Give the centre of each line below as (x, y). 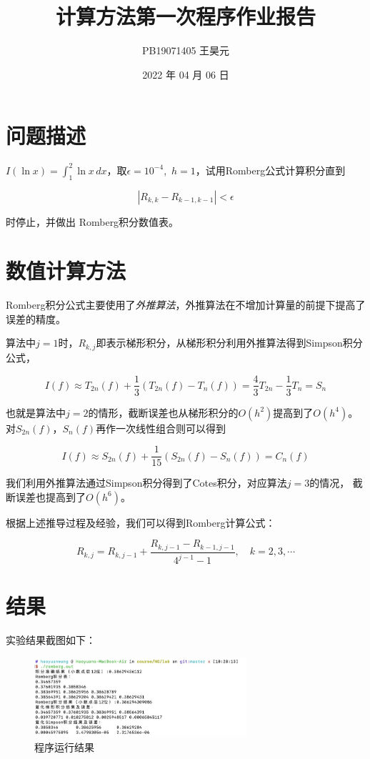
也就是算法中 (36, 412)
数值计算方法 (66, 271)
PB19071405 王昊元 (186, 50)
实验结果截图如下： (51, 640)
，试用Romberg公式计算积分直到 (270, 170)
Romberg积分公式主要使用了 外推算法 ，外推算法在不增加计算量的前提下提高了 (186, 305)
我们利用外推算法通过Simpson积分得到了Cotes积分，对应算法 (146, 483)
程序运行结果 (64, 746)
